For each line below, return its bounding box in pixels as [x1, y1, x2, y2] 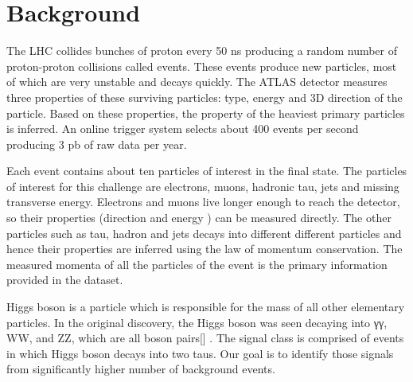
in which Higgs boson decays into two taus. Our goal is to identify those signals [6, 345, 394, 361]
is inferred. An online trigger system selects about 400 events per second [6, 120, 359, 137]
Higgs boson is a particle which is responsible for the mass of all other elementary [6, 298, 405, 315]
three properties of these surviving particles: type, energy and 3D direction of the [6, 88, 403, 105]
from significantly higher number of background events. [6, 361, 275, 377]
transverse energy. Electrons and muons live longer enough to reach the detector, [6, 193, 400, 210]
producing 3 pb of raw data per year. [6, 135, 187, 152]
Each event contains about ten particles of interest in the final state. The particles [6, 162, 407, 179]
